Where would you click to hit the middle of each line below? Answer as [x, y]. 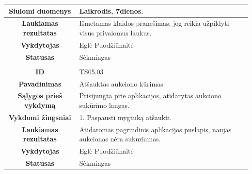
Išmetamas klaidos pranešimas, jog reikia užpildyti [154, 23]
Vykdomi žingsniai [40, 117]
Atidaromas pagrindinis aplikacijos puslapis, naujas [155, 129]
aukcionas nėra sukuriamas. [120, 139]
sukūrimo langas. [104, 105]
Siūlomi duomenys [40, 10]
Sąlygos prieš [40, 96]
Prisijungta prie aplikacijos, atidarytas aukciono [150, 96]
